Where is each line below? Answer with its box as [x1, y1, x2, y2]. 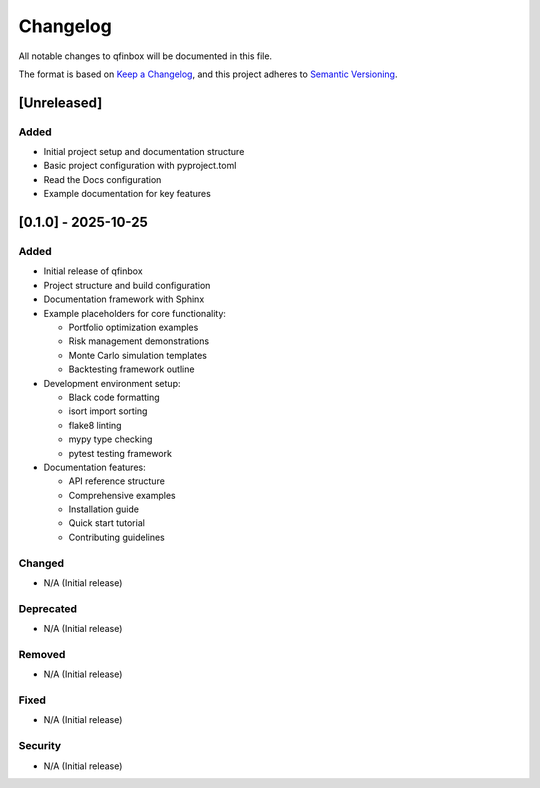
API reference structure [68, 475, 165, 487]
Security [18, 739, 62, 753]
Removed [18, 647, 66, 661]
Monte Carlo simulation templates [68, 349, 207, 361]
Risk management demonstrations [68, 335, 210, 347]
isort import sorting [68, 405, 148, 417]
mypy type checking [68, 433, 153, 445]
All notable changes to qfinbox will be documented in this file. [18, 50, 273, 62]
